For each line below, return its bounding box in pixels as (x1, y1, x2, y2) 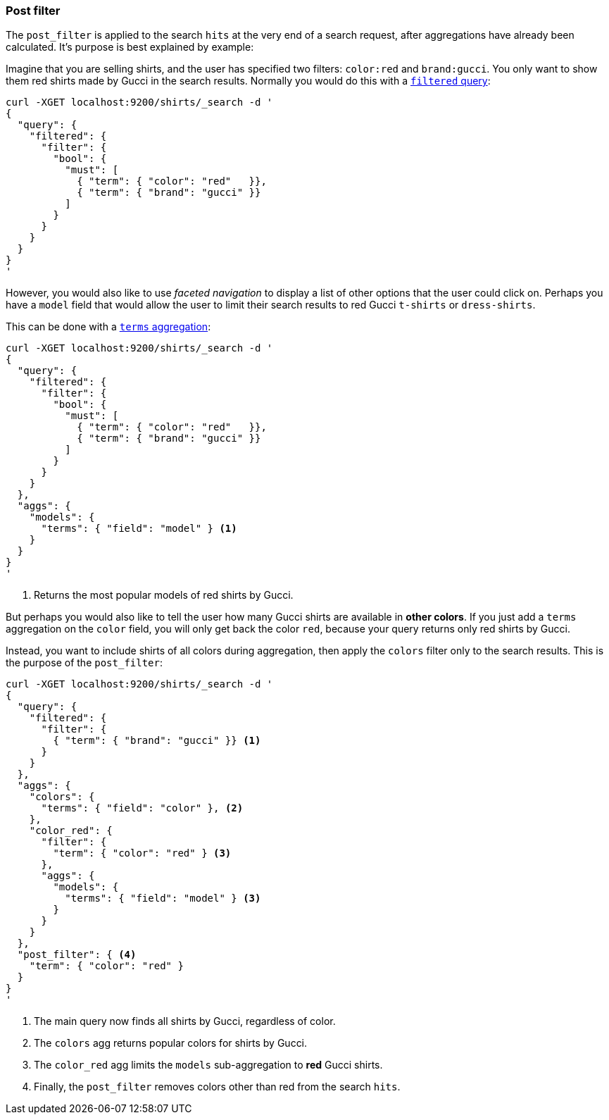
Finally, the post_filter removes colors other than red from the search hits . (34, 1081, 401, 1093)
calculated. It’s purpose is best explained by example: (6, 41, 254, 54)
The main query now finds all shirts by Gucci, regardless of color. (34, 1015, 336, 1028)
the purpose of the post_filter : (6, 657, 163, 669)
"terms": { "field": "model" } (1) (41, 523, 237, 535)
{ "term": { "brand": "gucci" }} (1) (53, 735, 261, 747)
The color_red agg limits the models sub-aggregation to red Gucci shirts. (34, 1059, 383, 1071)
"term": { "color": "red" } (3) (53, 847, 232, 859)
